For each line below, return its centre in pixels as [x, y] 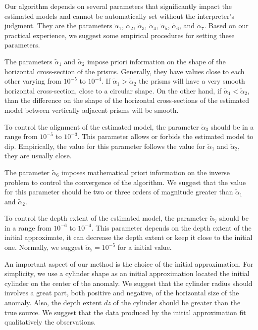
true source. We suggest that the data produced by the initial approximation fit [125, 312]
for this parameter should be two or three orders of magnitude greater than [119, 192]
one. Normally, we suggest [44, 247]
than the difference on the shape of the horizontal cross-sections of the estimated [127, 100]
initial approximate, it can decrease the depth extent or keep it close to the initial [129, 237]
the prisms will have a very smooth [192, 81]
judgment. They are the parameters [58, 25]
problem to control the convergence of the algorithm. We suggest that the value [125, 182]
